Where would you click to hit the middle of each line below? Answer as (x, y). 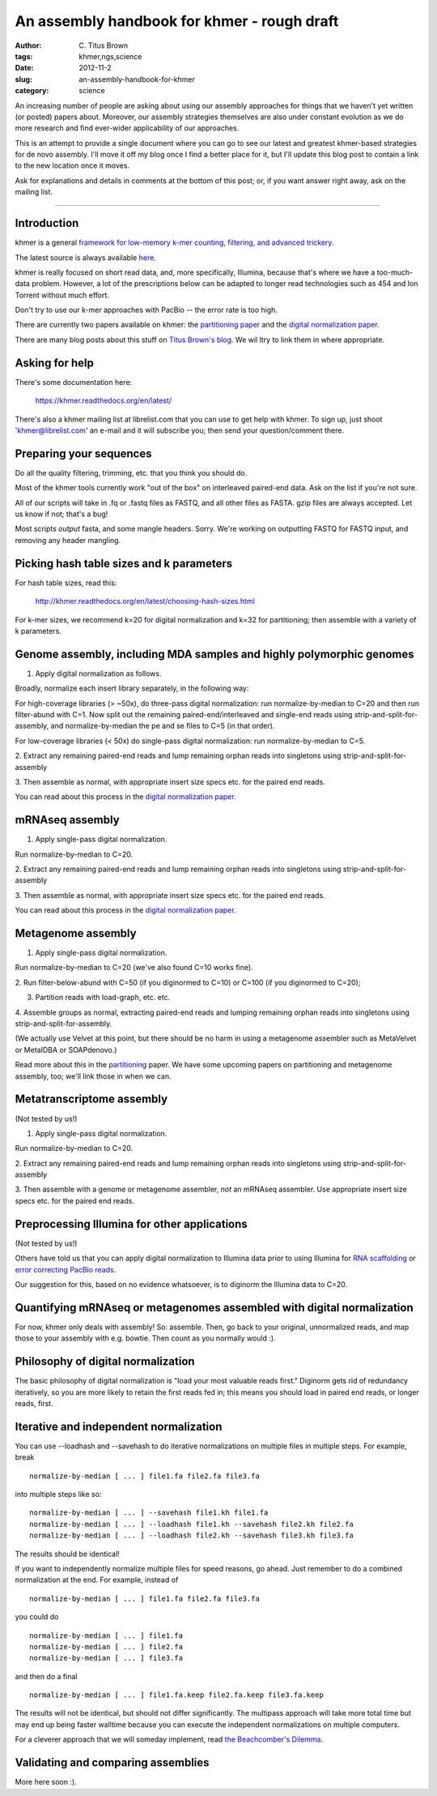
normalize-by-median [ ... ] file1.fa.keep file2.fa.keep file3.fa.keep (176, 1695)
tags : (24, 56)
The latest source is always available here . (86, 257)
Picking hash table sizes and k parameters (124, 563)
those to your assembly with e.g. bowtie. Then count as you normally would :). (145, 1338)
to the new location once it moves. (72, 165)
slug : (23, 79)
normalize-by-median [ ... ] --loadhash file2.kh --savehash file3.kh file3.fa (191, 1535)
